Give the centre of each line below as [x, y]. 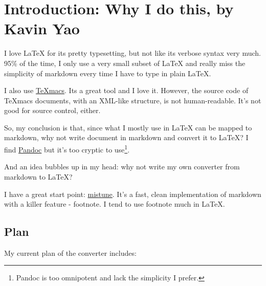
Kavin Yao [42, 28]
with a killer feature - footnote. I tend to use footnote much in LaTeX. [115, 204]
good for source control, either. [52, 110]
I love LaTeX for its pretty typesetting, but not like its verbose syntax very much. [132, 53]
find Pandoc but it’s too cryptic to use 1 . [67, 149]
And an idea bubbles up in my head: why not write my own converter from [122, 167]
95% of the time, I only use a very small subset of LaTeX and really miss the [125, 63]
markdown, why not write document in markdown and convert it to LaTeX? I [126, 137]
